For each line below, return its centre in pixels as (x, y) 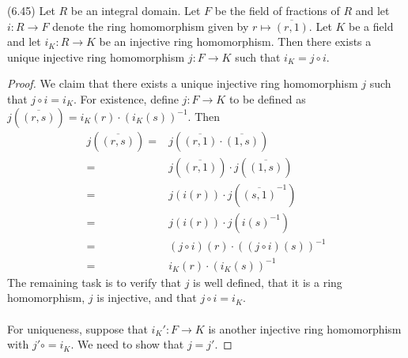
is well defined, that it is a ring (268, 282)
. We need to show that (127, 344)
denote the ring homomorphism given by (151, 26)
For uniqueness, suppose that (77, 328)
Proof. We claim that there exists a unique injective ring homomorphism (183, 83)
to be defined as (267, 98)
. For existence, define (126, 98)
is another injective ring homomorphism (305, 328)
